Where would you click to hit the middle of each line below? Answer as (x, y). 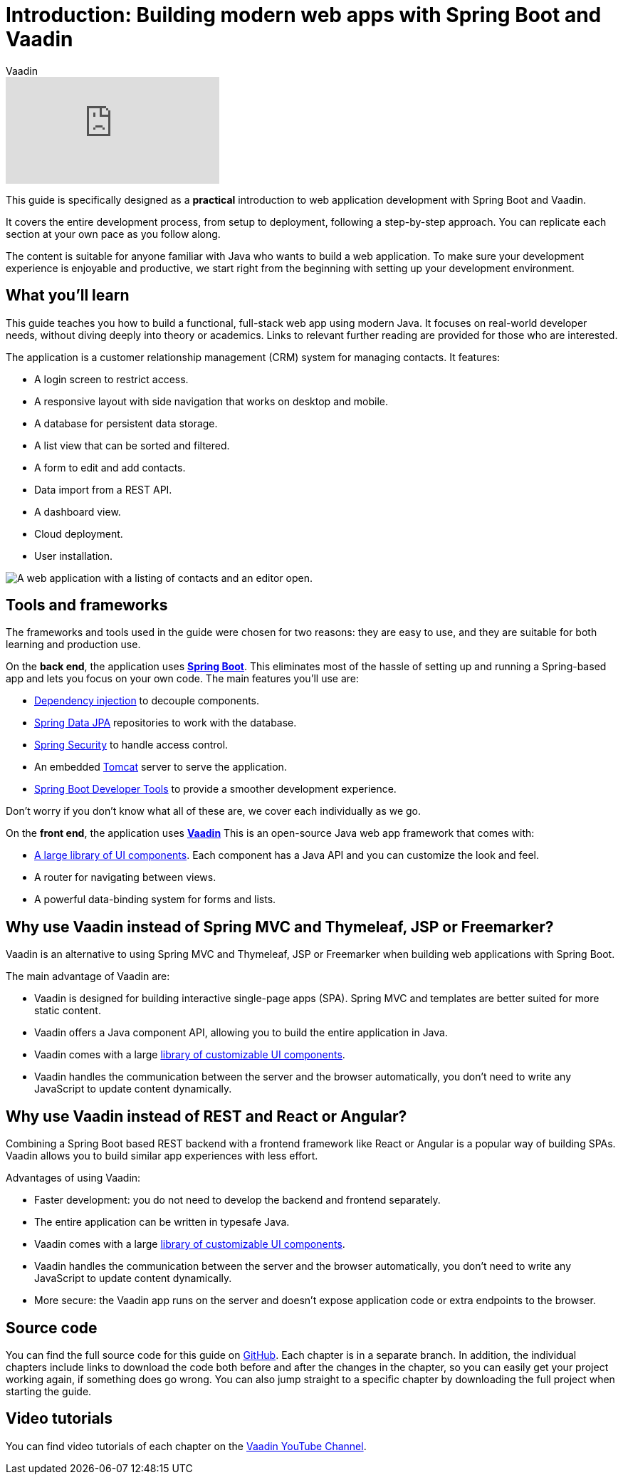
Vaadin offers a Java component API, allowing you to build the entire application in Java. (241, 1033)
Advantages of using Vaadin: (73, 1178)
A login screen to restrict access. (111, 379)
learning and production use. (73, 645)
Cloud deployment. (79, 533)
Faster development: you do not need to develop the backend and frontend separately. (237, 1200)
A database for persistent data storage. (126, 423)
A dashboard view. (78, 511)
